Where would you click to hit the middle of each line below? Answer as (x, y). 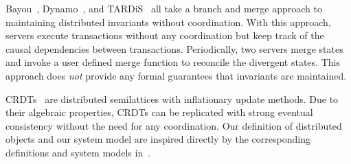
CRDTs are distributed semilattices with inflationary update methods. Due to (172, 98)
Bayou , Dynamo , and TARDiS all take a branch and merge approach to (164, 8)
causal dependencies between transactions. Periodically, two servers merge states (174, 48)
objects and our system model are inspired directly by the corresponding (158, 139)
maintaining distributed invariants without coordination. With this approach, (168, 22)
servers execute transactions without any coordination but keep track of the (165, 35)
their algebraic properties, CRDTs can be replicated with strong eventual (159, 112)
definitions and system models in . (78, 152)
